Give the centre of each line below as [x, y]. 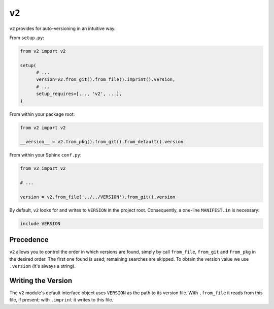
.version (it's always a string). [43, 266]
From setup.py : [27, 38]
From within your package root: [42, 114]
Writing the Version [41, 281]
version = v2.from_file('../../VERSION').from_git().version [98, 197]
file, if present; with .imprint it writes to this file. [61, 300]
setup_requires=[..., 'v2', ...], [79, 94]
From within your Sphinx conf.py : [45, 155]
